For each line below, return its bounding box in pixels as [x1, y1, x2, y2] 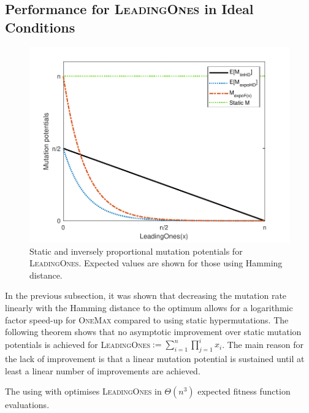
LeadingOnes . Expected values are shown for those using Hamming [29, 257, 283, 269]
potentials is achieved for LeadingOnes [5, 338, 150, 350]
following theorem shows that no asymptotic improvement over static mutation [5, 325, 302, 338]
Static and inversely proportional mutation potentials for [29, 244, 243, 257]
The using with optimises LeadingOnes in [5, 385, 162, 398]
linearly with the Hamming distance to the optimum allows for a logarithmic [5, 301, 293, 314]
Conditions [5, 17, 75, 36]
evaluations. [5, 398, 50, 411]
